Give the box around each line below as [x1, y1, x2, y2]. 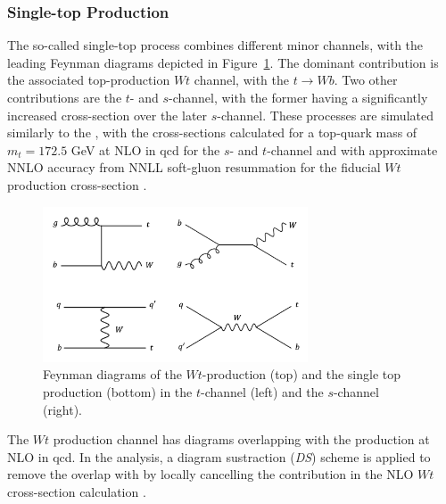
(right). [43, 400, 83, 418]
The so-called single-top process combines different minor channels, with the [7, 36, 424, 54]
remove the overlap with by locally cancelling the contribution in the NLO [7, 465, 414, 483]
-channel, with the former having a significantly [168, 88, 428, 106]
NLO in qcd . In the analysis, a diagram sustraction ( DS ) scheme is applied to [7, 447, 431, 466]
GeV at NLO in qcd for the [70, 140, 220, 159]
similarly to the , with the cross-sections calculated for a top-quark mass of [7, 123, 417, 142]
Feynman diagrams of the [43, 365, 182, 384]
